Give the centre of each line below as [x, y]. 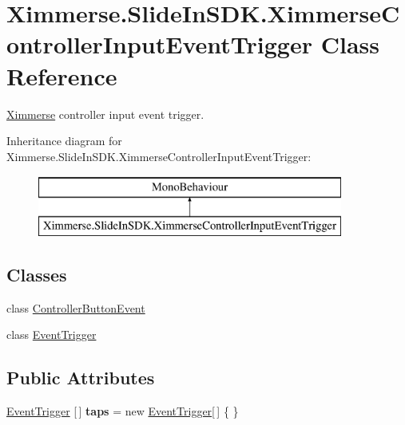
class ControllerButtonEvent [76, 307]
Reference [62, 75]
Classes [37, 274]
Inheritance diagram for [64, 141]
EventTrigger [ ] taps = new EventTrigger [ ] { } [123, 411]
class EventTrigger [52, 334]
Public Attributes [81, 378]
